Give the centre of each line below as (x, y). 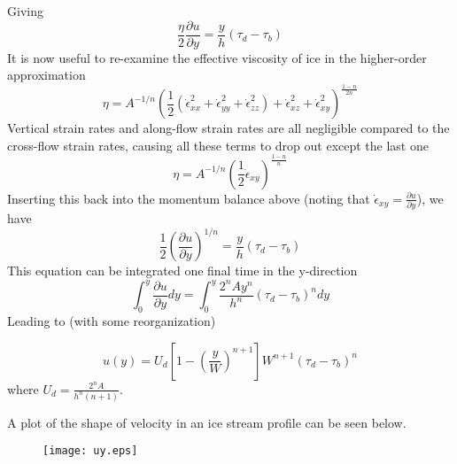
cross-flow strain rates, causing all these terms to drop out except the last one (218, 145)
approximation (46, 75)
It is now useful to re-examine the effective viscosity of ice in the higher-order (217, 57)
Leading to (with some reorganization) (112, 321)
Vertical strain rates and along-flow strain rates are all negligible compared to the (228, 128)
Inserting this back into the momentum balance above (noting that (189, 198)
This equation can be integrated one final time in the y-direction (182, 271)
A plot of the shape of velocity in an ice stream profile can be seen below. (207, 422)
